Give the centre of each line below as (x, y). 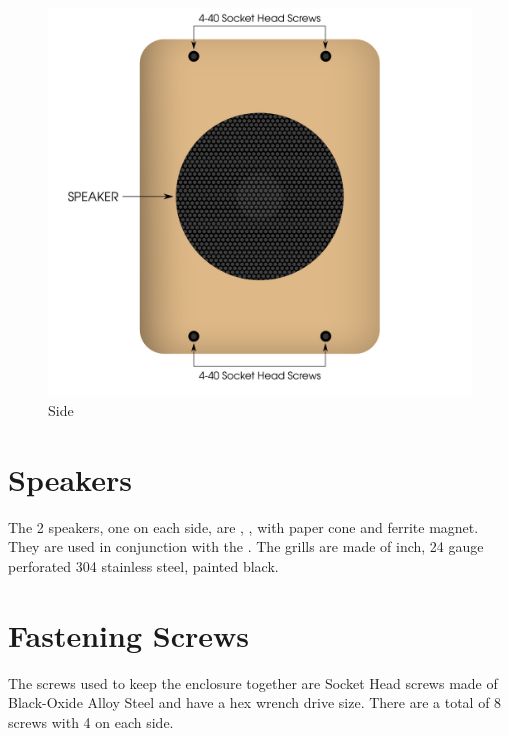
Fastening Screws (128, 634)
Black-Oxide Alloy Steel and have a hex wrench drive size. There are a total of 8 (255, 702)
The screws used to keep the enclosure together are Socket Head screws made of (253, 682)
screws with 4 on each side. (91, 721)
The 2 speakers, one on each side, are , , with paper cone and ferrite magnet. (243, 526)
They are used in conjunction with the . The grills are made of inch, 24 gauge (246, 546)
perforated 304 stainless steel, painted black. (143, 565)
